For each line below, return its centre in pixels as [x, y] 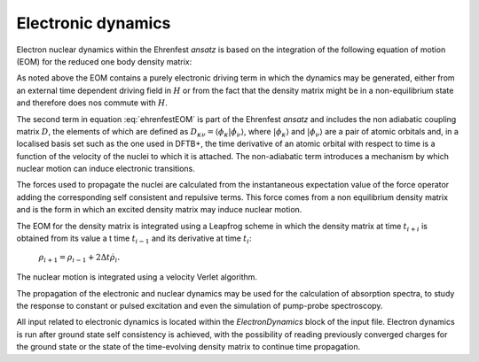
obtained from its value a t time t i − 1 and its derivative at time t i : [134, 239]
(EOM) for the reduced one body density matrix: [104, 61]
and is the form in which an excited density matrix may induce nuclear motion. [159, 210]
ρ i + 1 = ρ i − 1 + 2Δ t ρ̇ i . [79, 258]
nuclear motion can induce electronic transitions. [106, 169]
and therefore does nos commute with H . [92, 103]
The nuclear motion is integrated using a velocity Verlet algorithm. [137, 277]
